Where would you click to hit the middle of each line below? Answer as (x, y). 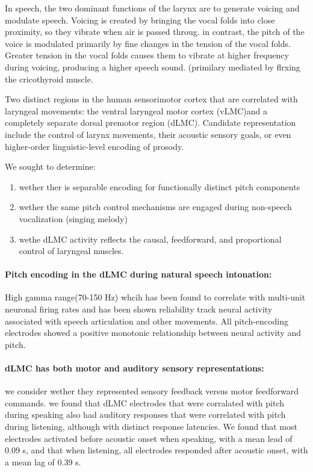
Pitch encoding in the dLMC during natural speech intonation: (138, 274)
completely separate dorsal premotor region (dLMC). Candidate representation (150, 123)
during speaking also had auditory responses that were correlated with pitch (145, 415)
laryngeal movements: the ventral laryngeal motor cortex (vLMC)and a (136, 110)
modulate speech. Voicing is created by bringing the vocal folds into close (140, 20)
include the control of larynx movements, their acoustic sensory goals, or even (148, 134)
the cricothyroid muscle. (49, 79)
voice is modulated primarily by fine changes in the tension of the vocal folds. (148, 43)
